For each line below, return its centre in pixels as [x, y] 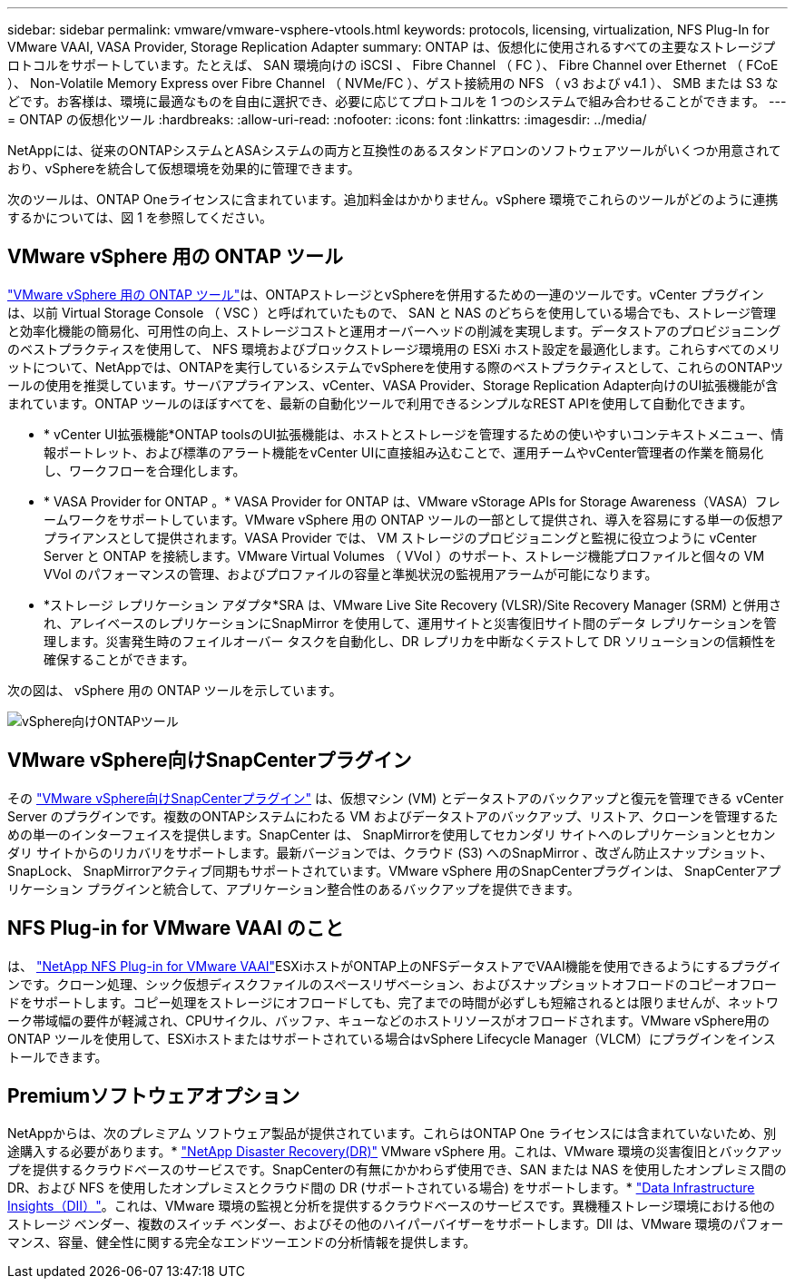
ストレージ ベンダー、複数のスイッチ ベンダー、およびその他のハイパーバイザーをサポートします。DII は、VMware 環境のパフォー [396, 1224]
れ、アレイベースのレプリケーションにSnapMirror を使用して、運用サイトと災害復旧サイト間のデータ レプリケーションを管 [410, 623]
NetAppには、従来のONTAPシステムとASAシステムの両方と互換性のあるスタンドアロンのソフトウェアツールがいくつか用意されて [394, 150]
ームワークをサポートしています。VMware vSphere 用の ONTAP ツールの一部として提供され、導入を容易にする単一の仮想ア [413, 519]
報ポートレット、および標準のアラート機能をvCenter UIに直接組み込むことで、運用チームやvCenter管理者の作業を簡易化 [404, 452]
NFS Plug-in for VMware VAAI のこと [176, 928]
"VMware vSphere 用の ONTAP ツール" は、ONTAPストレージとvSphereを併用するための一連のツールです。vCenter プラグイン [386, 294]
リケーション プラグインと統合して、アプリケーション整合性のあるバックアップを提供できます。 [294, 888]
